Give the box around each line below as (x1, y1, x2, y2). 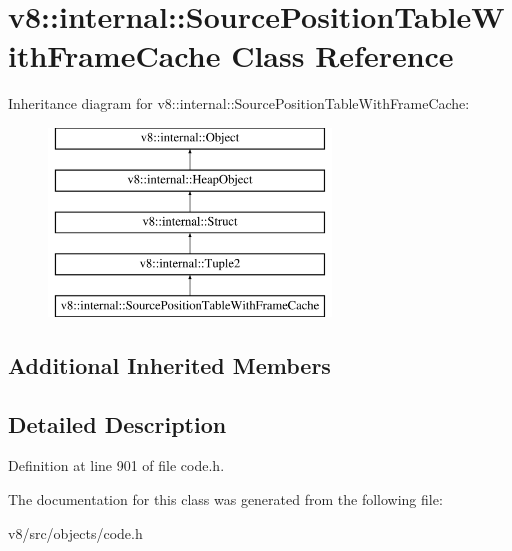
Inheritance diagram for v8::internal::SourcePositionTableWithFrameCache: (8, 93, 470, 114)
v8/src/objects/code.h (8, 522, 143, 543)
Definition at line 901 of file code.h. (8, 455, 225, 476)
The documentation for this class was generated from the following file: (8, 489, 443, 510)
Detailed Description (8, 408, 227, 439)
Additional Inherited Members (8, 349, 331, 380)
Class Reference (231, 35, 454, 76)
